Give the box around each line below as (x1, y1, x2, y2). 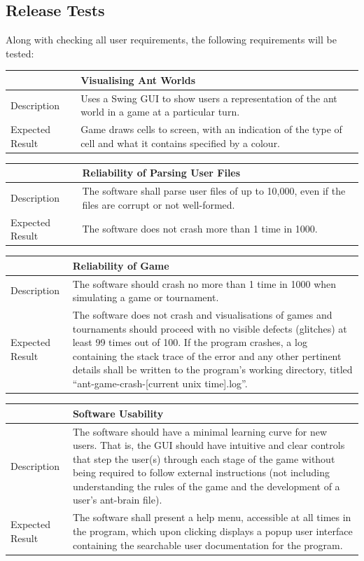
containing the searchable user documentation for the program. (72, 537, 343, 552)
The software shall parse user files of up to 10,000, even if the (82, 183, 346, 198)
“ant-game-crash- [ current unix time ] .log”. (72, 376, 248, 391)
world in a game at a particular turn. (80, 104, 240, 119)
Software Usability (72, 406, 164, 420)
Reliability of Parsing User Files (82, 165, 241, 180)
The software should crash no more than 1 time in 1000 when (72, 276, 337, 291)
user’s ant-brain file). (72, 492, 162, 507)
